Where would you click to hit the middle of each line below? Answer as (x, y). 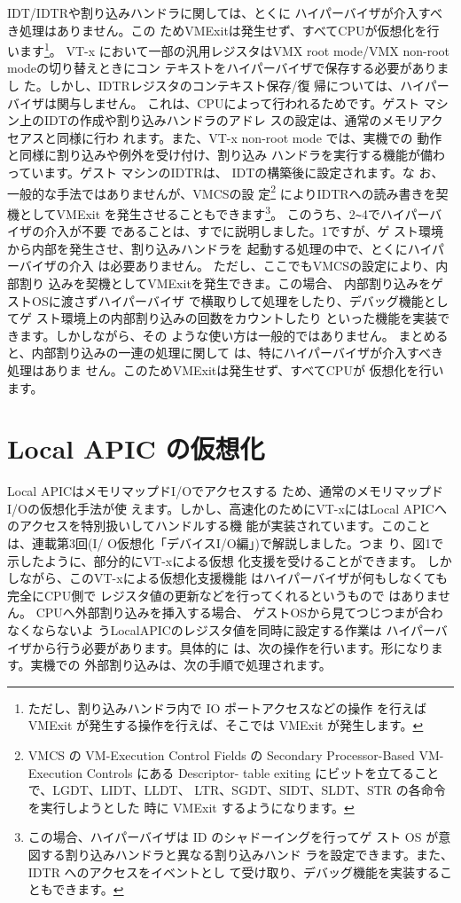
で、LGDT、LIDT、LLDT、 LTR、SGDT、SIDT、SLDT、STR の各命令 (237, 790)
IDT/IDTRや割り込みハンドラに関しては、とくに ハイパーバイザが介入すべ (225, 12)
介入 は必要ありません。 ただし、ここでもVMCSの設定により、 (252, 266)
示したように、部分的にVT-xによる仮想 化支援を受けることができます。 (215, 560)
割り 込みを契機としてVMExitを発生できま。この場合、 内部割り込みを (225, 283)
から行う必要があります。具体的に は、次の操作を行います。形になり (231, 647)
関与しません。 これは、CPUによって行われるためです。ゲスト (238, 102)
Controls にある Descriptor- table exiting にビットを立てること (263, 772)
